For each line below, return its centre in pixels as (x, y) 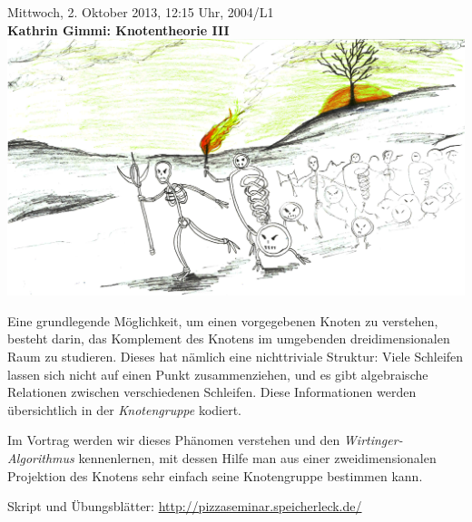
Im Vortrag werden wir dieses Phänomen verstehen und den (174, 440)
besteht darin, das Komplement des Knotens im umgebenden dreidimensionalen (229, 338)
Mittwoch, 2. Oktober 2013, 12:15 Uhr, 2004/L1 (141, 12)
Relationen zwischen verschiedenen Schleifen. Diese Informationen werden (212, 392)
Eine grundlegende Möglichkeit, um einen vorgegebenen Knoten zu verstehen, (223, 320)
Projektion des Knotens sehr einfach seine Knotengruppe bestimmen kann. (215, 475)
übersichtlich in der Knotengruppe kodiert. (124, 409)
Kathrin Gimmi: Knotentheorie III (118, 29)
